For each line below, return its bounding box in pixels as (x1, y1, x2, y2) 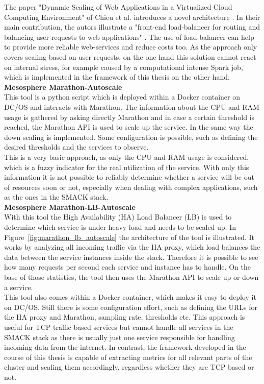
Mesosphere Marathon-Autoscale (4, 81, 122, 92)
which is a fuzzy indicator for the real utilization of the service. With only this (4, 161, 249, 172)
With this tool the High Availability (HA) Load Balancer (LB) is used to (4, 211, 232, 222)
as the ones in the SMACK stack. (4, 191, 109, 202)
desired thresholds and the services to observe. (4, 141, 149, 152)
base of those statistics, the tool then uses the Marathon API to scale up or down (4, 272, 259, 282)
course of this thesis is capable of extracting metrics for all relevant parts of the (4, 351, 252, 362)
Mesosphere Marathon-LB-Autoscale (4, 201, 136, 212)
